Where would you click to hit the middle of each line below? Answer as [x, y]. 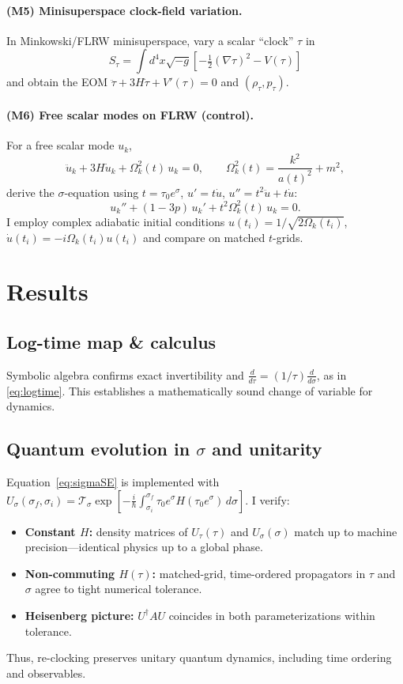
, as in [331, 374]
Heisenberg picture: [79, 615]
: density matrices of [138, 531]
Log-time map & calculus [111, 341]
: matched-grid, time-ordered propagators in [259, 573]
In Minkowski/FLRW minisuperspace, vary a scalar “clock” [150, 40]
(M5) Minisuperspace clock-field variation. [124, 10]
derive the [30, 192]
